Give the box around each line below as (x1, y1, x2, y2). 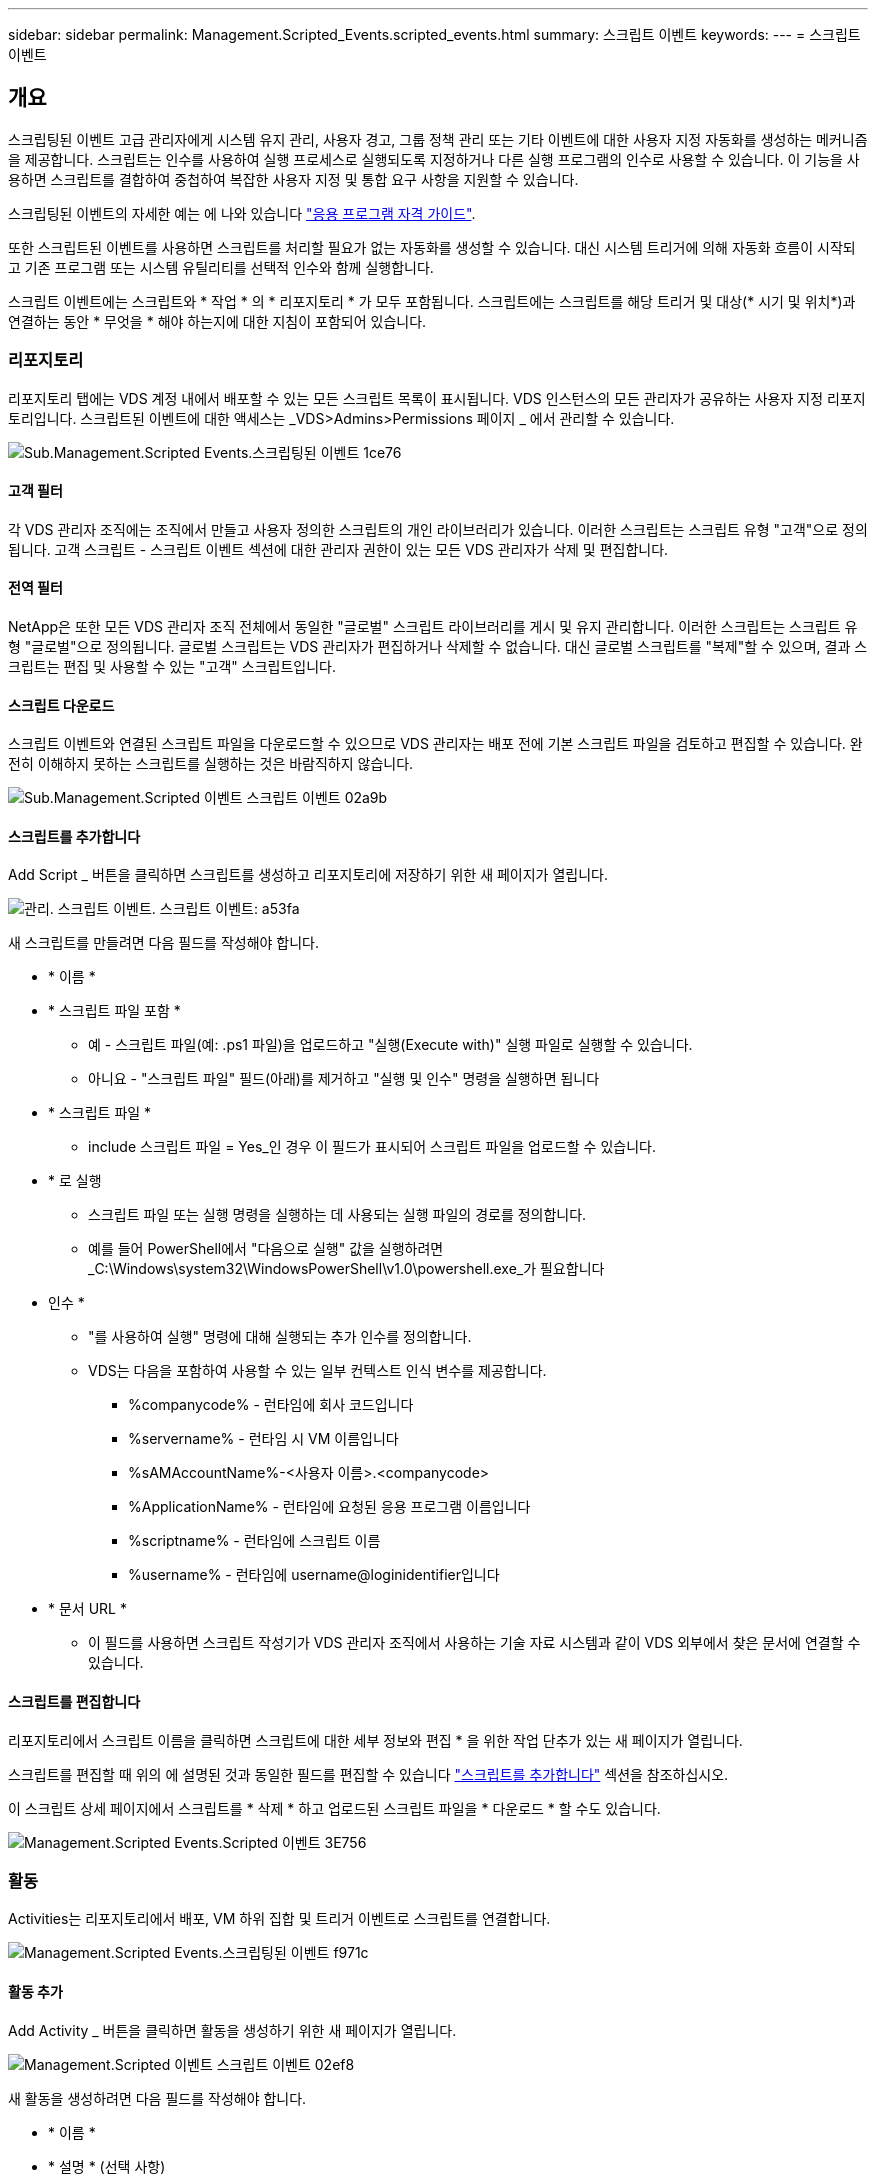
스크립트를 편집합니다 (8, 1693, 141, 1711)
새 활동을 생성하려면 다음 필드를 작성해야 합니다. (8, 2089, 307, 2107)
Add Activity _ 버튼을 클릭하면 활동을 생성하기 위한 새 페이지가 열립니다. (8, 2021, 457, 2039)
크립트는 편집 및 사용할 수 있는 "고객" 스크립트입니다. (8, 658, 336, 676)
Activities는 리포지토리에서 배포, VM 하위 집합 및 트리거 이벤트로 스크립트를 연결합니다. (8, 1910, 551, 1928)
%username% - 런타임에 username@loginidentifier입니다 (128, 1566, 500, 1584)
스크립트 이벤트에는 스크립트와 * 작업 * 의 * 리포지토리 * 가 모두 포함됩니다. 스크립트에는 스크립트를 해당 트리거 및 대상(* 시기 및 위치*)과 (8, 292, 856, 310)
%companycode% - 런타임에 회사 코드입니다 (128, 1396, 414, 1414)
